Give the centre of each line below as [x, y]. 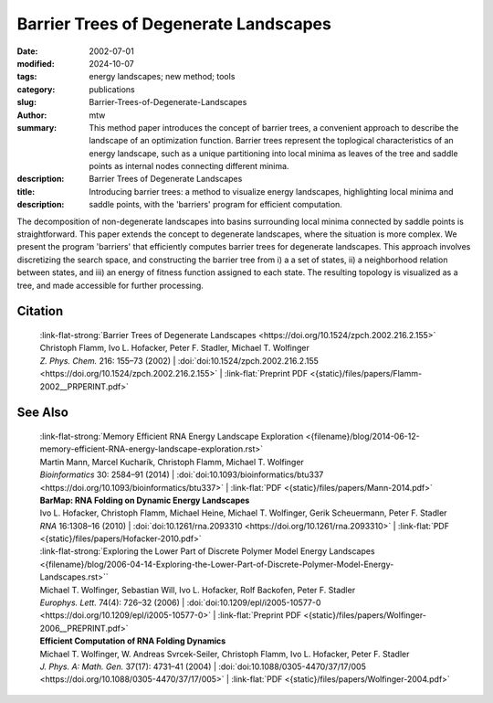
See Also [42, 413]
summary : [37, 127]
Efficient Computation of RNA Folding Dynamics [133, 641]
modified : [36, 63]
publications [112, 89]
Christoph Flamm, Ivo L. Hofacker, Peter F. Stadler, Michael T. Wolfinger [175, 348]
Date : [27, 51]
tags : [27, 77]
